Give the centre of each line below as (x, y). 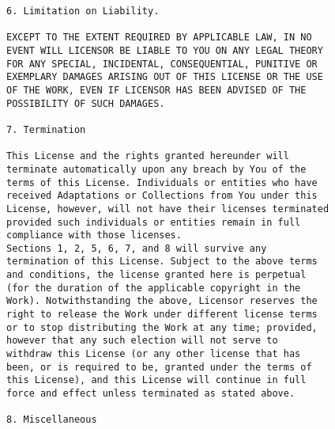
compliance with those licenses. (94, 235)
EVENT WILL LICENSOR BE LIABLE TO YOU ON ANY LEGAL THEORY (165, 50)
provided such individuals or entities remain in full (154, 222)
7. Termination (46, 129)
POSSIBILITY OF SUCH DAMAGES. (86, 103)
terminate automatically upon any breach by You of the (156, 169)
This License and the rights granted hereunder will (148, 156)
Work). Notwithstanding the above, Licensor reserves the (162, 301)
